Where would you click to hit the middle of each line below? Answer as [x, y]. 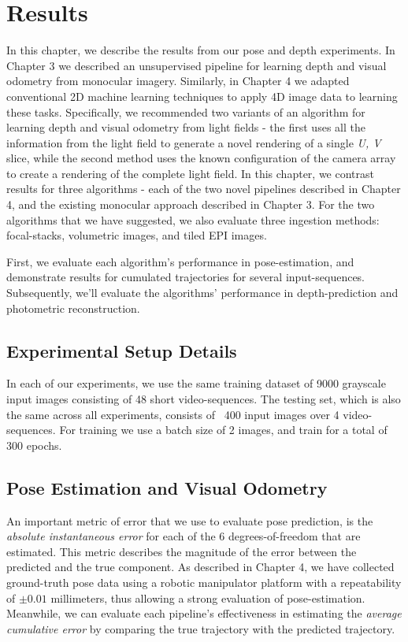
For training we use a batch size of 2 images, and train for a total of [223, 430]
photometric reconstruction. [73, 308]
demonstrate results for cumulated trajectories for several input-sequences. [186, 277]
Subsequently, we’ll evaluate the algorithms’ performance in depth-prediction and [202, 293]
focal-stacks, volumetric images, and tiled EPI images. [137, 235]
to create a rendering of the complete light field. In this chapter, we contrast [190, 173]
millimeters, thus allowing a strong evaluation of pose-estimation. [208, 597]
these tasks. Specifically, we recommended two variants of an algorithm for [186, 111]
